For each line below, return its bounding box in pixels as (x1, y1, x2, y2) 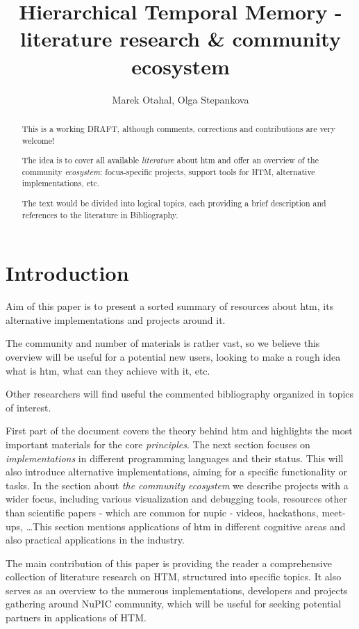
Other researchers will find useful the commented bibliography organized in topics (6, 386, 354, 401)
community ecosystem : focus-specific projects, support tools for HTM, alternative (22, 165, 315, 177)
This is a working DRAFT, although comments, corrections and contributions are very (22, 122, 335, 134)
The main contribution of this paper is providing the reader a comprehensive (6, 555, 332, 570)
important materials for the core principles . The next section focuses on (6, 436, 310, 451)
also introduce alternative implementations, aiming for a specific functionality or (6, 464, 347, 479)
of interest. (6, 400, 51, 414)
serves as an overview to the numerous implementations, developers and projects (6, 582, 348, 597)
